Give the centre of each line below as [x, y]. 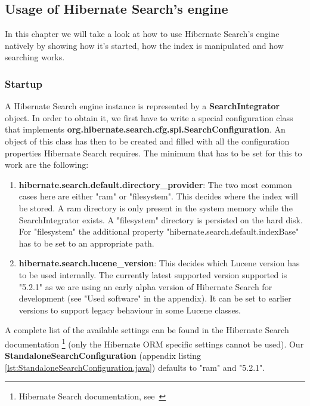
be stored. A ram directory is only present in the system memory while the [156, 207]
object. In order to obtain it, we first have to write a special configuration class [149, 117]
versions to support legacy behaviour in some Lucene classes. [130, 310]
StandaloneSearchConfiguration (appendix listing [103, 356]
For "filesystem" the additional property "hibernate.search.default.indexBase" [159, 231]
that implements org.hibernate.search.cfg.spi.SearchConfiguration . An [145, 129]
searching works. [35, 57]
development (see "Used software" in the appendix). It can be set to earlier [155, 298]
